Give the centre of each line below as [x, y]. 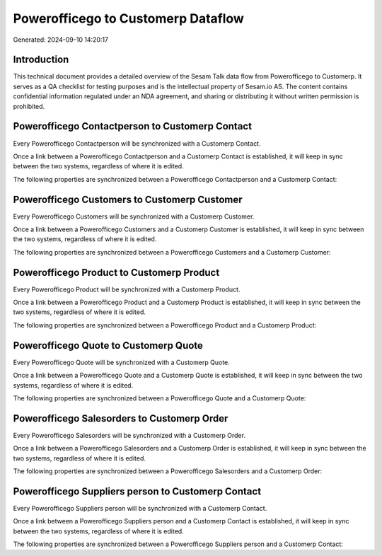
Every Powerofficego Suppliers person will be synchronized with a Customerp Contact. [140, 508]
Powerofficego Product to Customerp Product [116, 272]
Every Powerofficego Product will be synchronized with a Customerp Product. [127, 289]
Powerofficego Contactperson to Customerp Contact [133, 126]
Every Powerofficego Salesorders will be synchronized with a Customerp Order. [129, 435]
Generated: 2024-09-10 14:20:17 [61, 40]
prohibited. [29, 106]
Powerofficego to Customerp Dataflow [128, 18]
